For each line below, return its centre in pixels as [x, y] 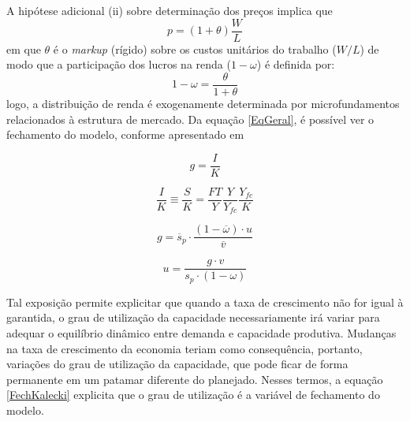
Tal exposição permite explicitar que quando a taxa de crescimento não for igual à [205, 302]
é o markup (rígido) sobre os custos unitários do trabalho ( [195, 48]
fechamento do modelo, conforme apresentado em [125, 134]
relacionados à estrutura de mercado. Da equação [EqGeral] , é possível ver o [190, 119]
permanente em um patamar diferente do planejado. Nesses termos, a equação [195, 379]
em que [24, 48]
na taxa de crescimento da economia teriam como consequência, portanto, [184, 348]
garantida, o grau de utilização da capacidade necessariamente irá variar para [193, 317]
